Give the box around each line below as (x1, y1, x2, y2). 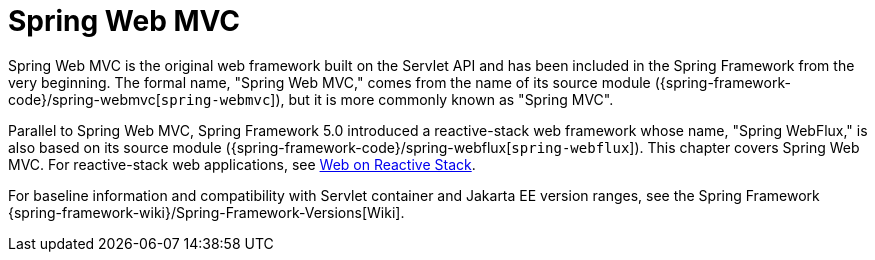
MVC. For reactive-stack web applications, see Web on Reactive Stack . (8, 155, 476, 173)
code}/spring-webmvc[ (8, 90, 161, 108)
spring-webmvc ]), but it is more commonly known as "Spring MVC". (160, 90, 614, 108)
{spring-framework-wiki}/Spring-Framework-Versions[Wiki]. (8, 203, 405, 221)
